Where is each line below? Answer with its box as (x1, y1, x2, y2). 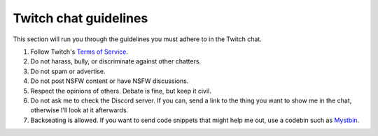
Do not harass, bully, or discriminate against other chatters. (30, 57, 202, 66)
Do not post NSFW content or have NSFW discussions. (30, 77, 189, 85)
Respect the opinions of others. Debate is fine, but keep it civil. (30, 86, 211, 95)
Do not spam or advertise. (30, 67, 106, 75)
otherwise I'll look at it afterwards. (30, 106, 129, 114)
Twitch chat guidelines (13, 10, 148, 26)
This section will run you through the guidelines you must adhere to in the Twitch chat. (13, 35, 262, 43)
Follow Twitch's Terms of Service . (30, 47, 129, 56)
